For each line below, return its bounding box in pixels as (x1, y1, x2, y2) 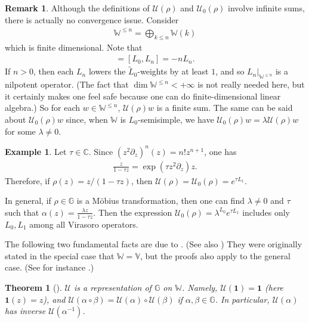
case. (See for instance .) (5, 261, 94, 274)
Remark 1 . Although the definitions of (5, 2, 150, 14)
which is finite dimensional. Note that (5, 41, 143, 53)
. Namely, (181, 281, 218, 294)
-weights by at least (137, 65, 209, 77)
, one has (204, 145, 237, 157)
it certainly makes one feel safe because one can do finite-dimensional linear (5, 89, 281, 102)
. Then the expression (93, 206, 172, 218)
